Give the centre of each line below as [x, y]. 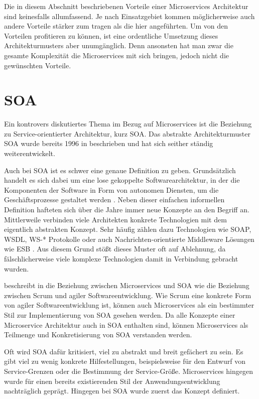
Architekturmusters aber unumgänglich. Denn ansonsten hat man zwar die [119, 45]
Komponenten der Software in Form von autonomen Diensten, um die [111, 189]
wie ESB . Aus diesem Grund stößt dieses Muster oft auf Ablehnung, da [115, 249]
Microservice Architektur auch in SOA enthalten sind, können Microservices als [126, 324]
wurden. [17, 268]
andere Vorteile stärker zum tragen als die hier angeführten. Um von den [116, 26]
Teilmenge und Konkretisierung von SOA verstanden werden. [98, 335]
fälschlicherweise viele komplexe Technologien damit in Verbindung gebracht [121, 258]
